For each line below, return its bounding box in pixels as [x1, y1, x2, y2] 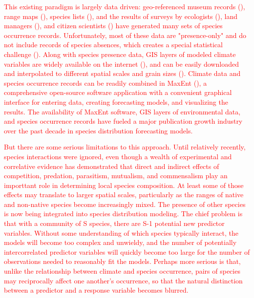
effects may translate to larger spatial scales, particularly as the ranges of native [4, 189, 244, 200]
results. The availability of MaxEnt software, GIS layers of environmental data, [4, 106, 241, 116]
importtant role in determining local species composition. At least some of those [4, 180, 244, 190]
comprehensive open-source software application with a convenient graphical [4, 87, 232, 97]
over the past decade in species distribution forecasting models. [4, 125, 193, 135]
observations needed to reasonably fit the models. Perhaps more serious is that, [4, 256, 241, 266]
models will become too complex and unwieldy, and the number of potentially [4, 237, 237, 247]
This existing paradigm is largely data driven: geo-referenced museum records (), [4, 1, 245, 11]
